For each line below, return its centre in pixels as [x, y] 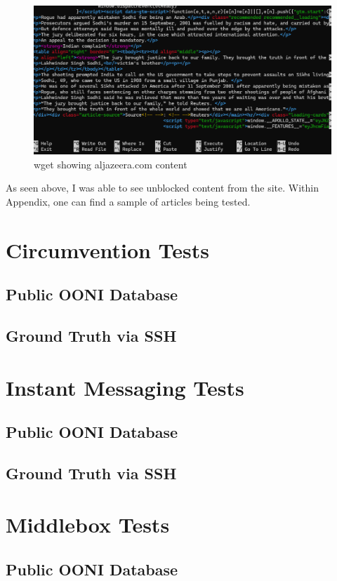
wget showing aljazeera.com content [111, 164]
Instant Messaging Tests [125, 387]
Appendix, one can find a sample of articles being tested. [128, 201]
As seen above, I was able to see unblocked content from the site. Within [163, 188]
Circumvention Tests [108, 249]
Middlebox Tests [88, 525]
